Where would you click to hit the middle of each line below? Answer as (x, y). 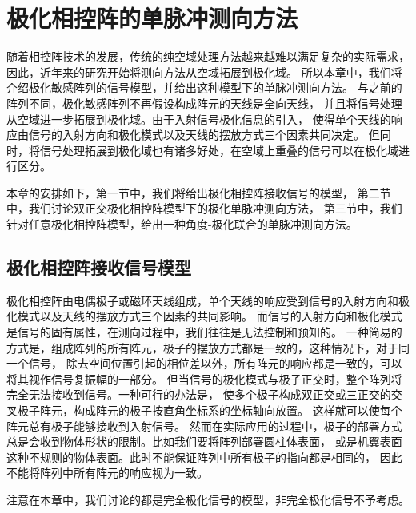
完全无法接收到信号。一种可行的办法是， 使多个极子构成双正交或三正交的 (199, 394)
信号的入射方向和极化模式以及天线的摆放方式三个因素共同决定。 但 (204, 135)
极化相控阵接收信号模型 (99, 267)
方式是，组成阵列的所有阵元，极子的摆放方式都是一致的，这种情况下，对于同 (208, 347)
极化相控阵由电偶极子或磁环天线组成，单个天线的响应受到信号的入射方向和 (202, 300)
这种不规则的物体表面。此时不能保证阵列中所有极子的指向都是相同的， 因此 (204, 457)
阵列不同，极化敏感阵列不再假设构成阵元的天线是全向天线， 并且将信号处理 (204, 103)
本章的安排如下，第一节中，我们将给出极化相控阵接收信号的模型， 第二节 (199, 192)
